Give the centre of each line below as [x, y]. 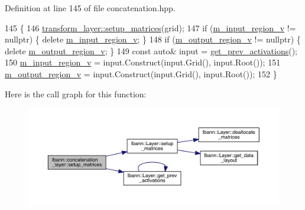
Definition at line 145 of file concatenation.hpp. [90, 8]
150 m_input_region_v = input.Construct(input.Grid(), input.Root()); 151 [143, 62]
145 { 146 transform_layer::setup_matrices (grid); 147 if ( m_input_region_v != [150, 27]
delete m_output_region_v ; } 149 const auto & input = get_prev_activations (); [151, 50]
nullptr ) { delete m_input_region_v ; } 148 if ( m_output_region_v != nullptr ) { [153, 39]
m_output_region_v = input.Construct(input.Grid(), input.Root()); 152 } [141, 73]
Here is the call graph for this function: [76, 93]
